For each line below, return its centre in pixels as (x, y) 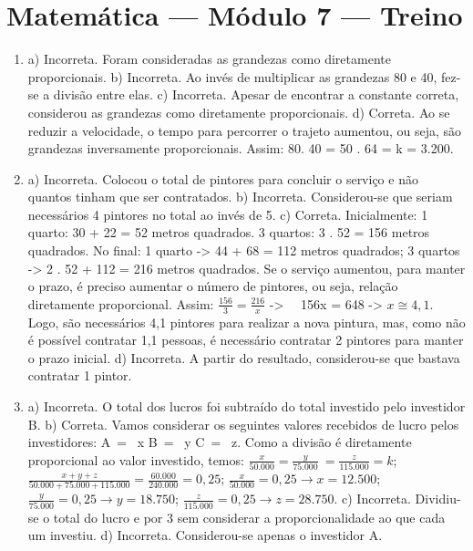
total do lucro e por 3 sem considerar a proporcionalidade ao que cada (249, 517)
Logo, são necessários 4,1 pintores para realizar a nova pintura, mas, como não (247, 322)
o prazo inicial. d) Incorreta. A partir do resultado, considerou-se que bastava (244, 357)
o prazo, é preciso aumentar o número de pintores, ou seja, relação (213, 286)
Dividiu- (438, 499)
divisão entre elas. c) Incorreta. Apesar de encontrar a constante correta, (256, 94)
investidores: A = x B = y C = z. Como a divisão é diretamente (220, 442)
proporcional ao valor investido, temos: (136, 459)
